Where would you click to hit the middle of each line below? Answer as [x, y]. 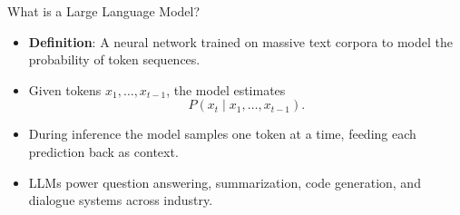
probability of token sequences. [114, 59]
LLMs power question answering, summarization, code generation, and [225, 182]
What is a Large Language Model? [104, 11]
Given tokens [65, 89]
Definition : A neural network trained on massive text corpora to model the [240, 41]
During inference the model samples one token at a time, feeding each [222, 134]
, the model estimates [226, 89]
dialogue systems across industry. [121, 200]
